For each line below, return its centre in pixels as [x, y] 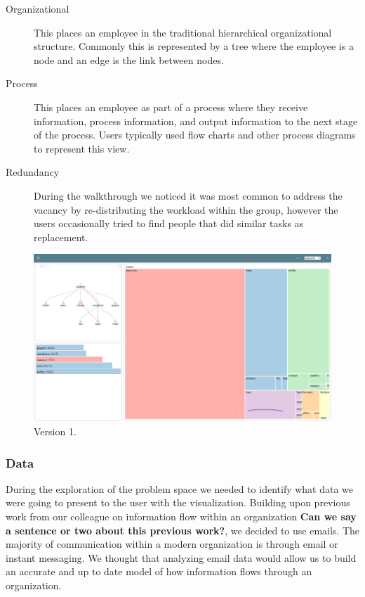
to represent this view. [82, 148]
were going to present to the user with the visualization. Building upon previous [178, 502]
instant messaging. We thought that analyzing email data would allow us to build [181, 557]
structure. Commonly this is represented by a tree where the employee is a [194, 46]
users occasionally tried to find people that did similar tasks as [169, 223]
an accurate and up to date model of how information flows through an [159, 571]
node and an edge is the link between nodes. [129, 59]
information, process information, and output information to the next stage [196, 121]
